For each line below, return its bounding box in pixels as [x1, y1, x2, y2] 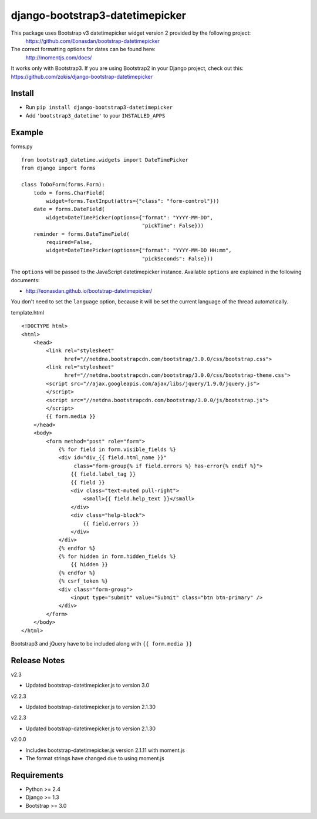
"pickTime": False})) [141, 222, 204, 229]
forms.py [11, 143, 33, 150]
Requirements [11, 770, 64, 780]
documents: [11, 276, 40, 283]
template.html [11, 309, 44, 316]
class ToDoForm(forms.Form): [21, 181, 105, 188]
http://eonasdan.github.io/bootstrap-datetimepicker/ [25, 287, 153, 294]
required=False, [46, 239, 93, 245]
